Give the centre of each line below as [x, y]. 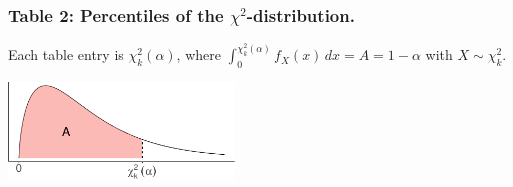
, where [198, 54]
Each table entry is [66, 54]
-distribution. [300, 14]
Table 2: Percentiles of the [116, 14]
